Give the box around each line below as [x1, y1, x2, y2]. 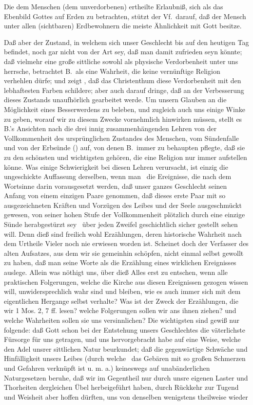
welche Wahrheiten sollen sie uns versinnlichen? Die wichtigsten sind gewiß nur [4, 315, 239, 325]
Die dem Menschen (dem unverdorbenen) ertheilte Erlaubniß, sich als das [4, 1, 223, 11]
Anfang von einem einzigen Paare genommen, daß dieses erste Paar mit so [4, 190, 226, 201]
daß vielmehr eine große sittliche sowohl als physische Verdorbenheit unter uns [4, 56, 238, 66]
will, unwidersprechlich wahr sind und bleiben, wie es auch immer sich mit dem [4, 286, 241, 296]
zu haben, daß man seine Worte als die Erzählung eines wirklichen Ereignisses [4, 257, 236, 268]
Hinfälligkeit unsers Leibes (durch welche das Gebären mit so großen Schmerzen [4, 353, 246, 363]
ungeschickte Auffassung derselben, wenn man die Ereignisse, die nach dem [4, 171, 232, 181]
